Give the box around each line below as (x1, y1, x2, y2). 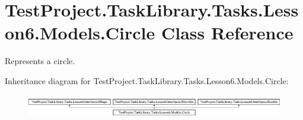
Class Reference (161, 21, 294, 45)
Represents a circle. (5, 55, 75, 67)
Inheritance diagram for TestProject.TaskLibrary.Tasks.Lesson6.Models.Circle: (5, 74, 289, 86)
